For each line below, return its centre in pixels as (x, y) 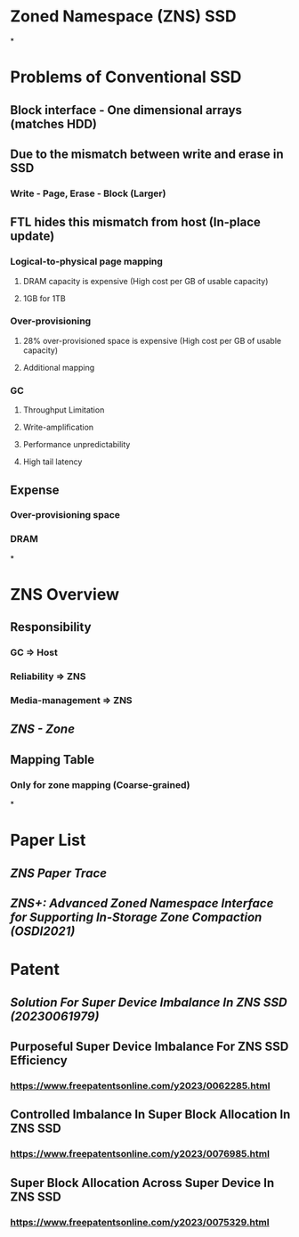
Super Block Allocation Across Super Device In (142, 1183)
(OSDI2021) (43, 932)
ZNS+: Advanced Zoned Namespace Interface (142, 903)
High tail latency (53, 462)
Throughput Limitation (64, 410)
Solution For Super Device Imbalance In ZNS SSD (149, 1002)
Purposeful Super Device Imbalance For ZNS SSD (149, 1047)
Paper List (48, 840)
